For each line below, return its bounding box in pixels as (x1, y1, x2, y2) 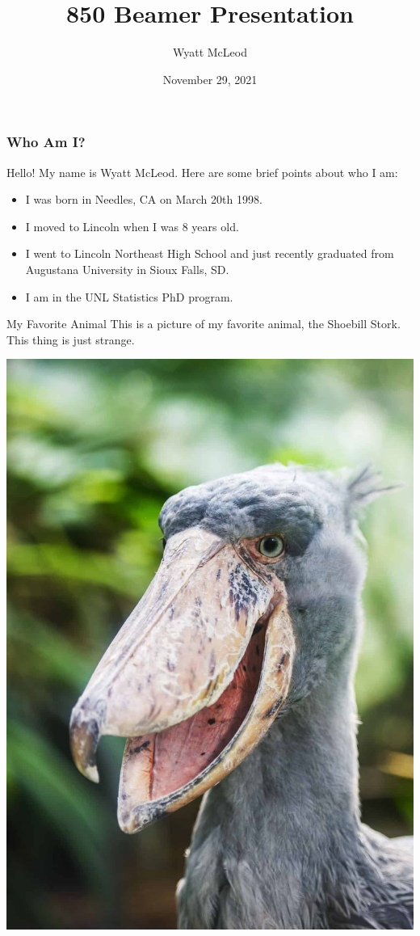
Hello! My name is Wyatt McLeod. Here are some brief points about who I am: (6, 163, 398, 180)
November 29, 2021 (162, 70, 258, 87)
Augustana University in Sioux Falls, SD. (25, 260, 229, 277)
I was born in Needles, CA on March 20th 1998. (25, 191, 262, 208)
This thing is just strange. (6, 331, 135, 348)
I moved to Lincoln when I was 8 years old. (25, 217, 239, 234)
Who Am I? (6, 132, 86, 152)
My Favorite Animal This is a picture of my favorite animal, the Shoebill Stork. (6, 315, 401, 332)
